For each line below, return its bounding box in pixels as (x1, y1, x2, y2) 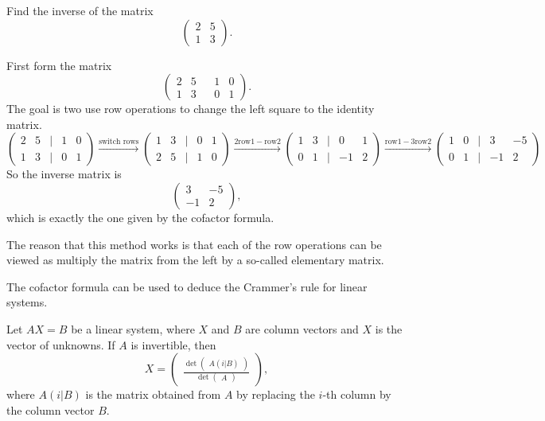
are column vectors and (245, 320, 359, 337)
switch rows (99, 137, 139, 146)
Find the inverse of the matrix (6, 2, 154, 18)
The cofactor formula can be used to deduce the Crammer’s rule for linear (6, 278, 368, 294)
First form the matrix (6, 57, 112, 73)
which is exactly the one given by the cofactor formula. (6, 209, 274, 225)
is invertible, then (130, 336, 216, 353)
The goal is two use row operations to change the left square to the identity (6, 100, 375, 117)
